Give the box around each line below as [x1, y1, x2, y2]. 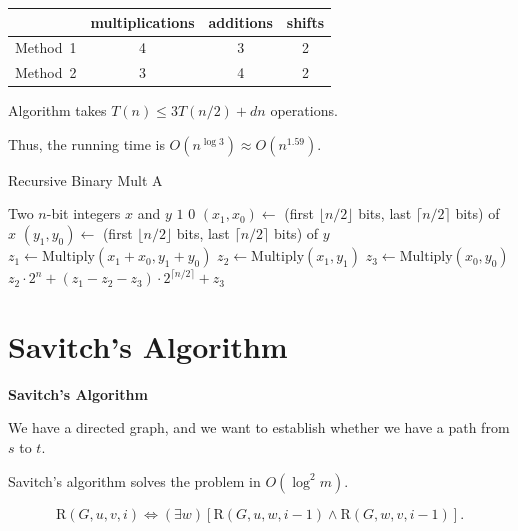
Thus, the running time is [8, 133, 165, 154]
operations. [270, 100, 338, 121]
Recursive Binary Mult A [8, 169, 163, 190]
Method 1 [15, 37, 77, 58]
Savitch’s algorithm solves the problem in [8, 470, 261, 491]
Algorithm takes [8, 100, 107, 121]
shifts [286, 11, 325, 32]
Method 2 [15, 62, 77, 83]
